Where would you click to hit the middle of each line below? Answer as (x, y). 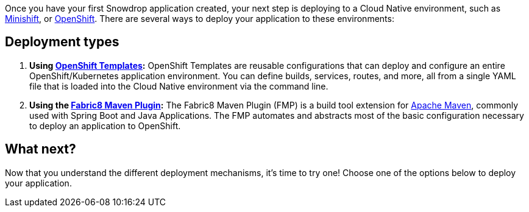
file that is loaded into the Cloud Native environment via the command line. (179, 86)
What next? (41, 149)
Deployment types (62, 42)
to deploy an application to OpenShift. (105, 125)
